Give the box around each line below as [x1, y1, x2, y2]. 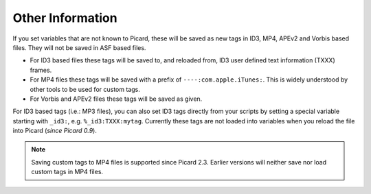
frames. [30, 66, 52, 74]
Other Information [12, 10, 117, 25]
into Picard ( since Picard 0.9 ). [12, 127, 98, 135]
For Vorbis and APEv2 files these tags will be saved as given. [30, 95, 203, 103]
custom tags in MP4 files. [31, 168, 103, 176]
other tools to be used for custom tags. [30, 85, 140, 93]
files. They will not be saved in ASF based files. [12, 43, 146, 51]
